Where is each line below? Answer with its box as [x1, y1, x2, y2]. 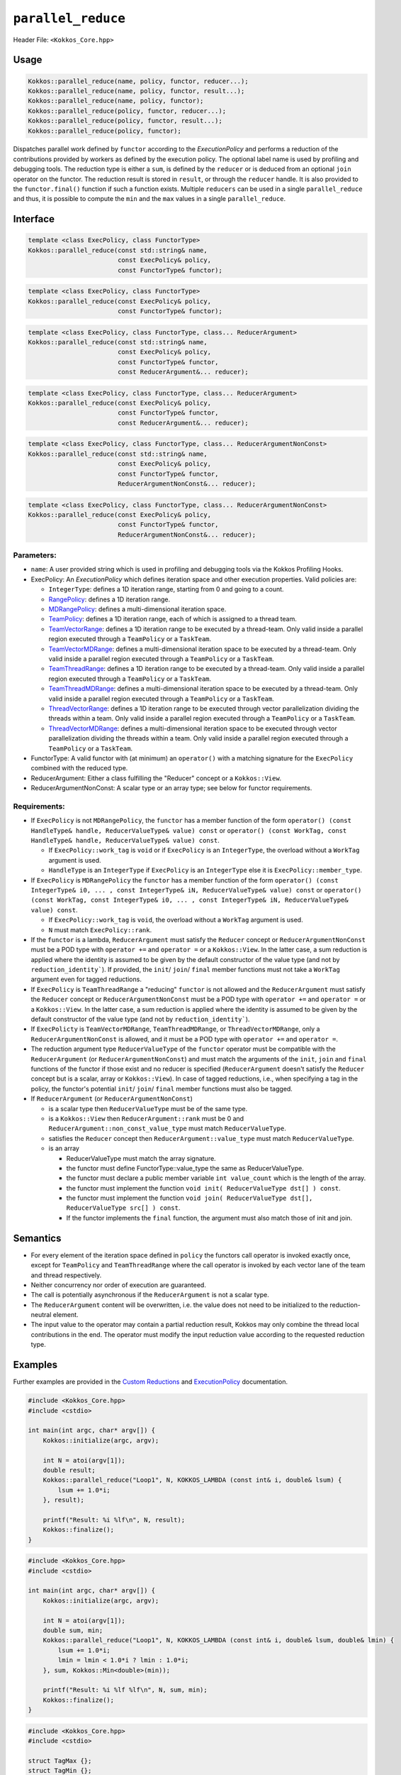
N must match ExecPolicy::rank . [48, 925, 152, 934]
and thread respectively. [30, 1271, 102, 1279]
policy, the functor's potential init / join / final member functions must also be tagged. [30, 1084, 293, 1093]
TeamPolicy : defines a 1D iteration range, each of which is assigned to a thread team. [48, 615, 297, 623]
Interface [13, 213, 55, 225]
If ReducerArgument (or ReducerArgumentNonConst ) [30, 1094, 193, 1103]
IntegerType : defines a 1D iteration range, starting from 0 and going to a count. [48, 585, 284, 594]
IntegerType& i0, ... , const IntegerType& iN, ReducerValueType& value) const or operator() [30, 885, 362, 894]
